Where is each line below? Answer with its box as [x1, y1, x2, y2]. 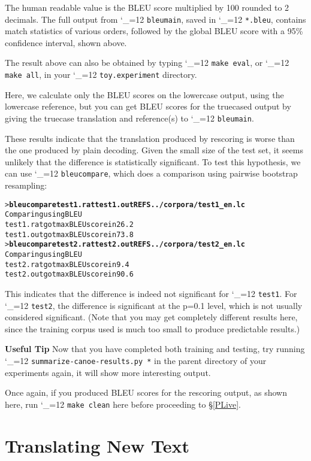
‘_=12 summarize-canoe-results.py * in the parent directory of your [5, 354, 267, 366]
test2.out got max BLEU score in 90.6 [5, 270, 134, 279]
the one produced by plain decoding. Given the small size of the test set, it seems [5, 144, 303, 156]
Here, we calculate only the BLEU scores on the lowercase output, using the [5, 88, 284, 101]
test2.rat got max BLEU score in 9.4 [5, 260, 129, 269]
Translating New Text [5, 433, 189, 457]
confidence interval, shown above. [5, 36, 127, 48]
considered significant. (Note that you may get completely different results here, [5, 311, 298, 323]
